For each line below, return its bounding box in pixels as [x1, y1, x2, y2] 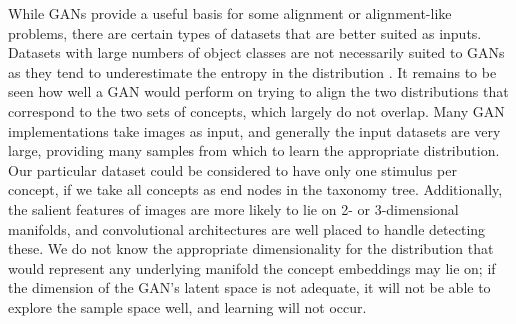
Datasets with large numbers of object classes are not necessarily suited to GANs [8, 42, 505, 63]
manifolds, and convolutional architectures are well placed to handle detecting [8, 218, 486, 239]
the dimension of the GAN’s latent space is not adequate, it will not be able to [8, 277, 491, 298]
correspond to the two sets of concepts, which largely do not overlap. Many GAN [8, 100, 505, 121]
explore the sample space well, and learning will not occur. [8, 296, 367, 317]
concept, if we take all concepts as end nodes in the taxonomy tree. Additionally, [8, 179, 503, 200]
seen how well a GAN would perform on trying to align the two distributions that [8, 81, 509, 102]
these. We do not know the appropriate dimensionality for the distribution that [8, 238, 494, 259]
